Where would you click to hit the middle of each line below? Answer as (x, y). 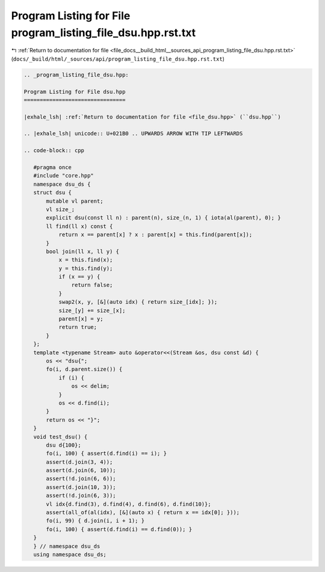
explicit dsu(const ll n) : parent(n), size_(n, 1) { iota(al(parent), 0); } (163, 218)
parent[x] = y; (81, 319)
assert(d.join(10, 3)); (81, 487)
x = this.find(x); (86, 260)
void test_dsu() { (60, 437)
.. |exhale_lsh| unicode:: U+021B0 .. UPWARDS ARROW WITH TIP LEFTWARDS (133, 134)
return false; (92, 285)
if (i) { (71, 378)
